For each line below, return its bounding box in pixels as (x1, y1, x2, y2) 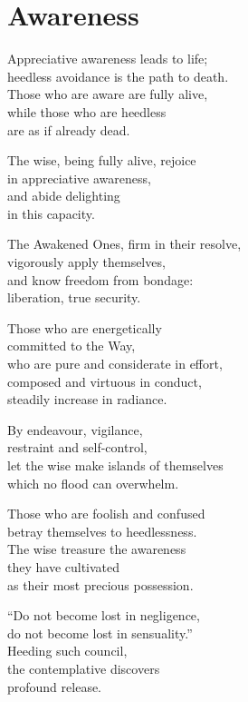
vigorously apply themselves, (7, 252, 166, 272)
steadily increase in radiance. (7, 390, 167, 409)
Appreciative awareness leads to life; (7, 49, 208, 68)
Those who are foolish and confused (7, 504, 205, 523)
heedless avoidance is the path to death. (7, 66, 229, 85)
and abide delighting (7, 186, 120, 205)
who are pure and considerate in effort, (7, 354, 223, 373)
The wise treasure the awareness (7, 539, 186, 559)
